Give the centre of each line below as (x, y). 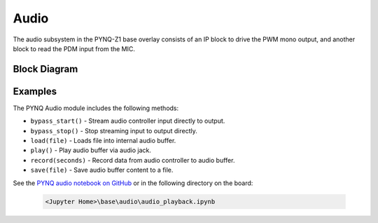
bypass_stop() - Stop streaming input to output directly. (114, 130)
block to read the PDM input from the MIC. (74, 48)
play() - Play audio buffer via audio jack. (91, 150)
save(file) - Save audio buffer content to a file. (102, 170)
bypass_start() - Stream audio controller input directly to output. (128, 121)
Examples (35, 91)
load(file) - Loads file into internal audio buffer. (103, 141)
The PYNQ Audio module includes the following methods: (96, 108)
